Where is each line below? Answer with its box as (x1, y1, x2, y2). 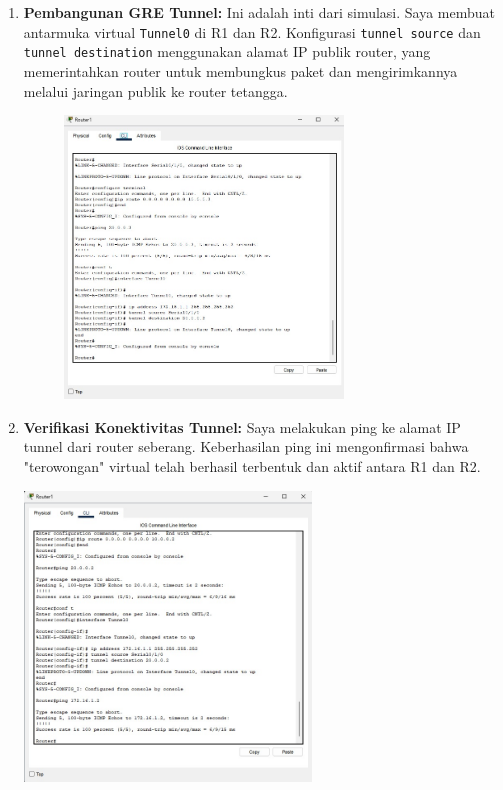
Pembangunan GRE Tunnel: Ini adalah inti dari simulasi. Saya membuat (23, 2, 496, 22)
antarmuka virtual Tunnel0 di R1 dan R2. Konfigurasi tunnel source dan (23, 21, 481, 42)
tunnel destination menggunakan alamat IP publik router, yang (23, 41, 431, 62)
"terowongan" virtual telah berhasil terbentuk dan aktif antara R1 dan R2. (23, 456, 481, 477)
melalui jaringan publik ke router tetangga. (23, 80, 288, 101)
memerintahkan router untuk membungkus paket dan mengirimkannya (23, 60, 458, 81)
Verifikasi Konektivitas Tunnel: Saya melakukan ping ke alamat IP (23, 416, 461, 437)
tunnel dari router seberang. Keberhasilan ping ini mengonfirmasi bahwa (23, 436, 469, 457)
